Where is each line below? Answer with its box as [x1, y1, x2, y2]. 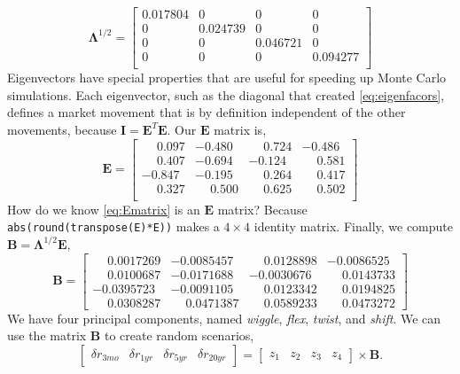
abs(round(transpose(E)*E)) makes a [7, 217, 220, 236]
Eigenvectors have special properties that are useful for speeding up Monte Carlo [7, 68, 447, 87]
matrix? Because [217, 199, 308, 218]
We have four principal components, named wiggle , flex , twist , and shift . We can [7, 308, 441, 327]
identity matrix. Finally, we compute [253, 217, 454, 236]
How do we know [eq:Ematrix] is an [7, 199, 200, 218]
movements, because [7, 120, 117, 138]
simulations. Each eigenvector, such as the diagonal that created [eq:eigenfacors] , [7, 85, 445, 104]
